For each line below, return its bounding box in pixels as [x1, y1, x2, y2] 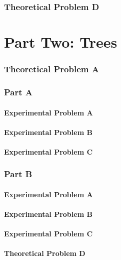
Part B [4, 168, 32, 180]
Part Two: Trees [4, 32, 117, 52]
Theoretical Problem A [4, 63, 99, 75]
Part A [4, 85, 33, 98]
